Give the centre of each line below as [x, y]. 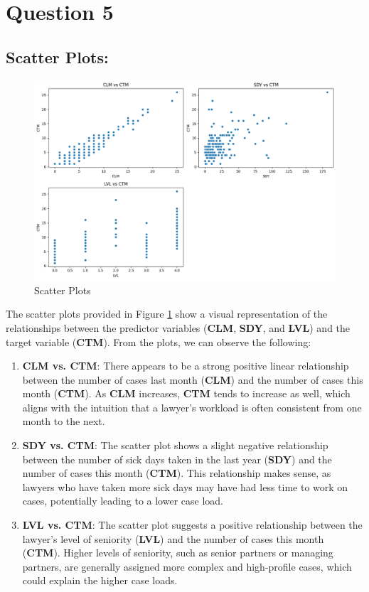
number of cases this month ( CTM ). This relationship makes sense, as [177, 473]
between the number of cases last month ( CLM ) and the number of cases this [193, 379]
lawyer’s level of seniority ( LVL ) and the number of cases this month [173, 538]
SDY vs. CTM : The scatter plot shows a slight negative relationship [175, 445]
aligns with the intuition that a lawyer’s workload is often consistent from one [192, 407]
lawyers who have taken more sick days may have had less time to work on [185, 486]
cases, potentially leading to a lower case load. [123, 501]
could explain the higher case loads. [100, 580]
